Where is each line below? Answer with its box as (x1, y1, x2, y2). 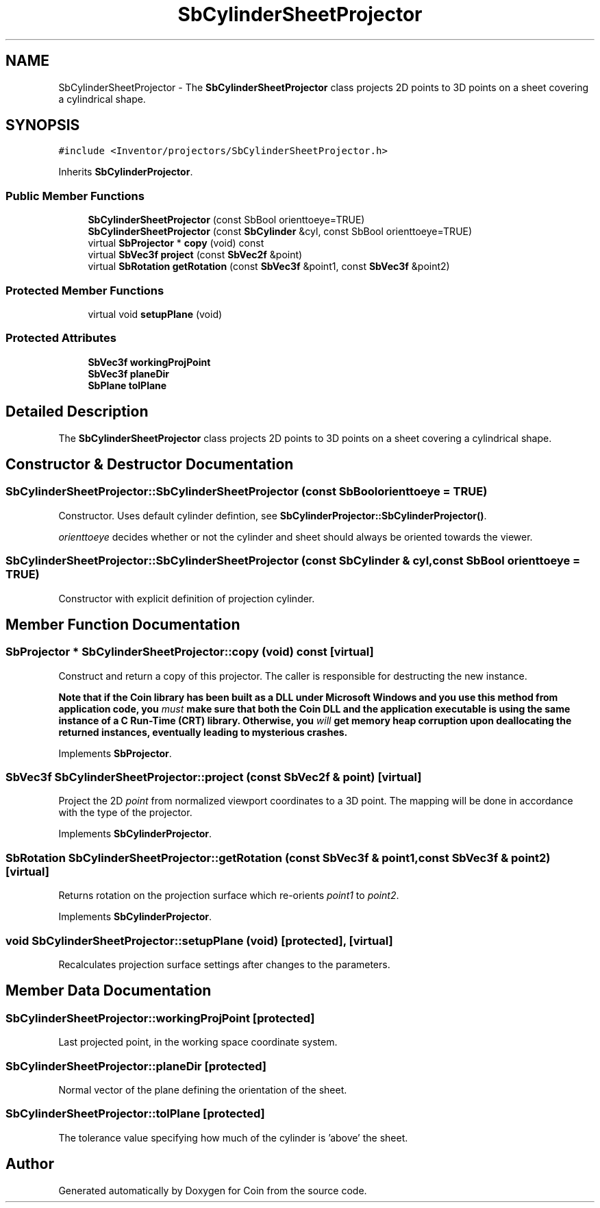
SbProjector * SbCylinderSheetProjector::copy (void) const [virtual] (5, 645, 374, 659)
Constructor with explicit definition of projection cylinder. (58, 592, 315, 604)
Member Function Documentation (5, 615, 240, 633)
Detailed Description (5, 403, 149, 421)
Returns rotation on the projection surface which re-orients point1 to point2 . (58, 889, 399, 902)
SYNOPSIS (5, 116, 80, 134)
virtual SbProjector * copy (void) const (88, 237, 264, 249)
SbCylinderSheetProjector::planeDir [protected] (5, 1059, 267, 1073)
